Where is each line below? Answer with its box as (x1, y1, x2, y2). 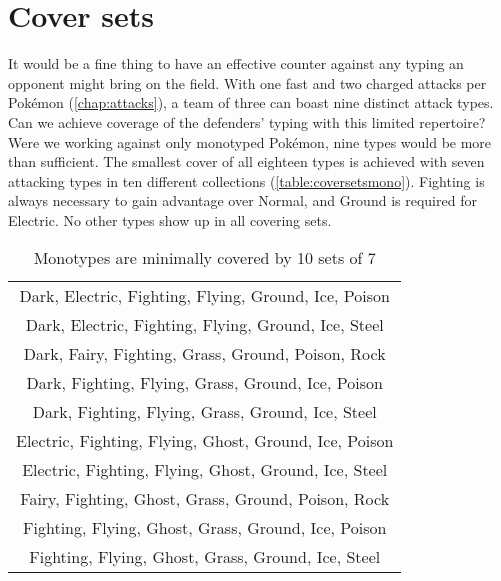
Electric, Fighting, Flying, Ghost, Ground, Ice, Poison (16, 429, 394, 453)
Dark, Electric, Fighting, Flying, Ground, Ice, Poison (19, 284, 390, 308)
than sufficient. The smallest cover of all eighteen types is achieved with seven (8, 151, 485, 172)
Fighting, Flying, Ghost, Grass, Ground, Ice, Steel (29, 545, 381, 569)
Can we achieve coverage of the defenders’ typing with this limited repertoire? (8, 111, 486, 132)
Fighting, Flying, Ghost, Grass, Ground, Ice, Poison (23, 516, 387, 540)
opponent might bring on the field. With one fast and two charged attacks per (8, 72, 487, 93)
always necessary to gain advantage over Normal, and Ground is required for (8, 190, 477, 211)
